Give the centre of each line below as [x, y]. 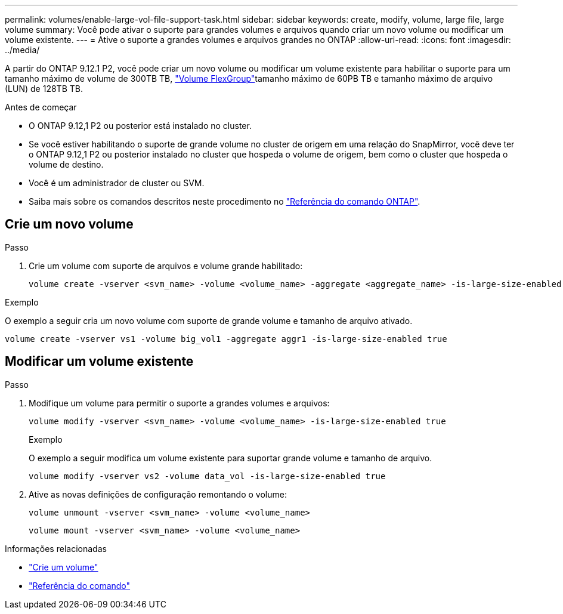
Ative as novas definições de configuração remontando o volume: [158, 494]
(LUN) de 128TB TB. [44, 89]
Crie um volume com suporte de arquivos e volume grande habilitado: [166, 266]
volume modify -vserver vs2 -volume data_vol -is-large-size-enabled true [207, 476]
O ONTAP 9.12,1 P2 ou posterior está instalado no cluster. [140, 126]
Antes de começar [41, 107]
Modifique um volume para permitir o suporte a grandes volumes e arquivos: [179, 403]
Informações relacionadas [56, 548]
